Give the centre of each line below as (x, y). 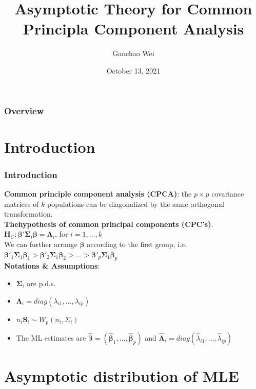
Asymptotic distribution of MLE (122, 376)
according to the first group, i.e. (137, 244)
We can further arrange (41, 244)
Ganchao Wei (133, 53)
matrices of (22, 204)
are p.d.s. (41, 283)
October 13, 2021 (133, 70)
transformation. (28, 214)
